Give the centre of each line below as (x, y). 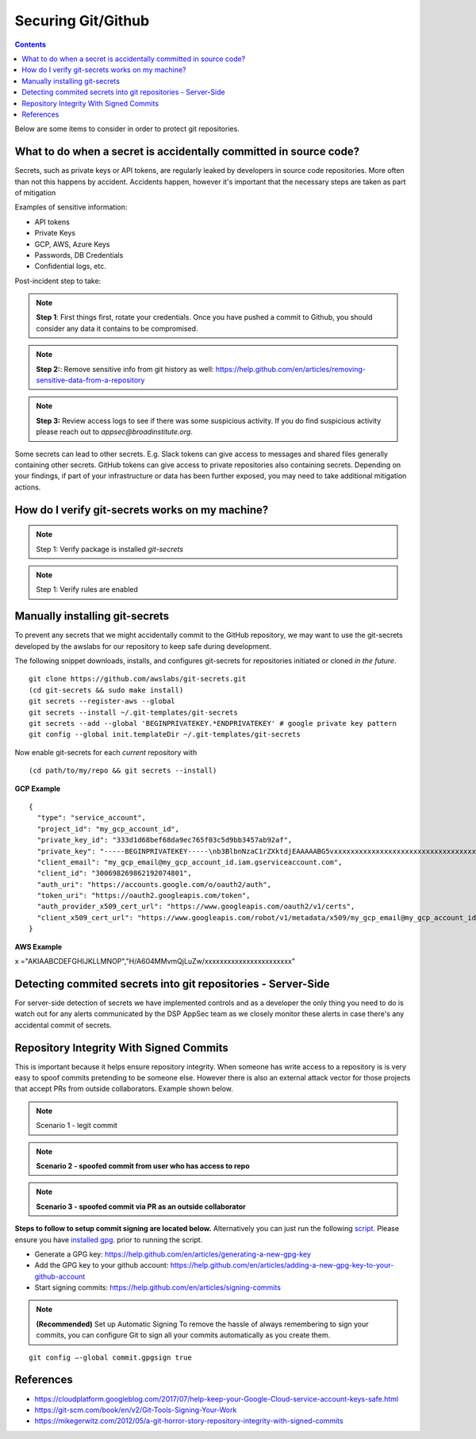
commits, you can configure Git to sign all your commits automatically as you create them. (183, 1335)
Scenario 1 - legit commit (77, 1126)
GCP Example (38, 789)
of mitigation (35, 192)
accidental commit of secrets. (63, 1025)
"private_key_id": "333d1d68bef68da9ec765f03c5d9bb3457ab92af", (165, 840)
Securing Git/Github (82, 21)
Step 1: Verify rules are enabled (87, 589)
